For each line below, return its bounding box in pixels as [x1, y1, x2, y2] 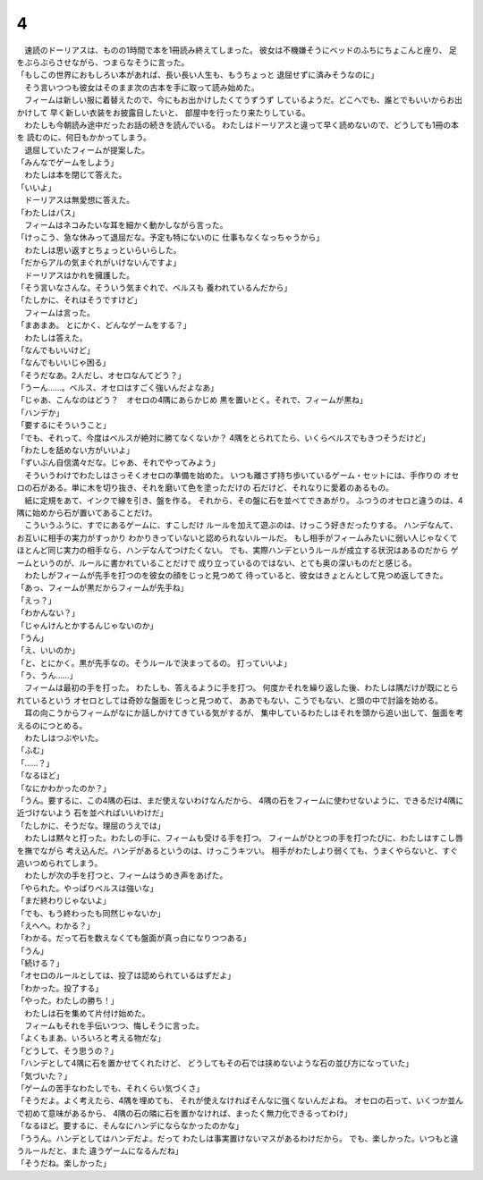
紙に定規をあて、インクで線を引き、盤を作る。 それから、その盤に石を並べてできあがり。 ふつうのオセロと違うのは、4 [23, 494, 464, 505]
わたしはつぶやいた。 [23, 733, 103, 744]
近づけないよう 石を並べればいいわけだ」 [16, 807, 168, 818]
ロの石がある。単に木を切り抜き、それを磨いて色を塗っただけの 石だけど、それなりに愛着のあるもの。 [16, 483, 394, 493]
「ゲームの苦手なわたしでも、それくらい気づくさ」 [16, 1083, 205, 1093]
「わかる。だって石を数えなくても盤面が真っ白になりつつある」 [16, 932, 251, 943]
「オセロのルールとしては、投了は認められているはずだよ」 [16, 970, 236, 981]
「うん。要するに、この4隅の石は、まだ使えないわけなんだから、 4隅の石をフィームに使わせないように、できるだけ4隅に [16, 795, 464, 805]
